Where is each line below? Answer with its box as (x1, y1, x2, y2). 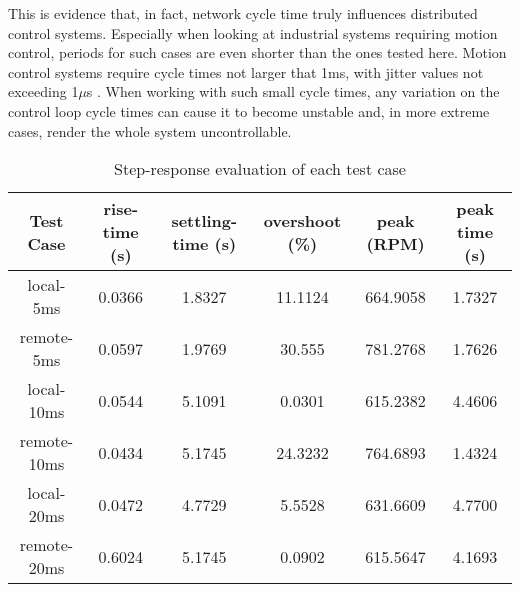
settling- (171, 208, 238, 232)
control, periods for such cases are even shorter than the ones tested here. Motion (8, 42, 507, 63)
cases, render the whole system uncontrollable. (8, 120, 292, 141)
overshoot (263, 208, 342, 232)
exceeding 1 (8, 81, 79, 102)
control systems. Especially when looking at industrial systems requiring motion (8, 22, 498, 43)
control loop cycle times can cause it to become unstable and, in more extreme (8, 100, 490, 121)
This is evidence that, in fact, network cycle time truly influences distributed (8, 3, 478, 23)
